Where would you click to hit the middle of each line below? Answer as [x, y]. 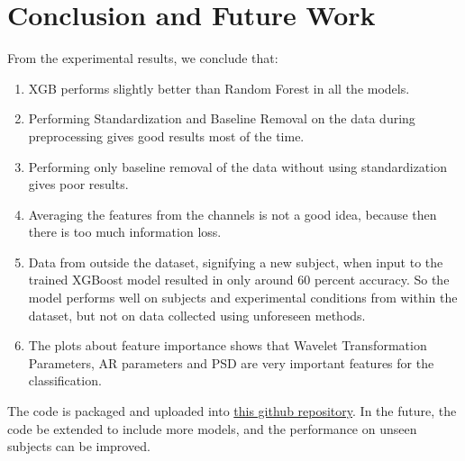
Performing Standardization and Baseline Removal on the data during [222, 118]
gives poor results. [78, 184]
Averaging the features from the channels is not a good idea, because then [232, 214]
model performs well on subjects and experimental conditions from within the [243, 298]
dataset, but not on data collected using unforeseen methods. [197, 315]
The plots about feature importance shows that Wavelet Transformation [228, 345]
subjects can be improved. [79, 446]
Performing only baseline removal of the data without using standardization [237, 166]
